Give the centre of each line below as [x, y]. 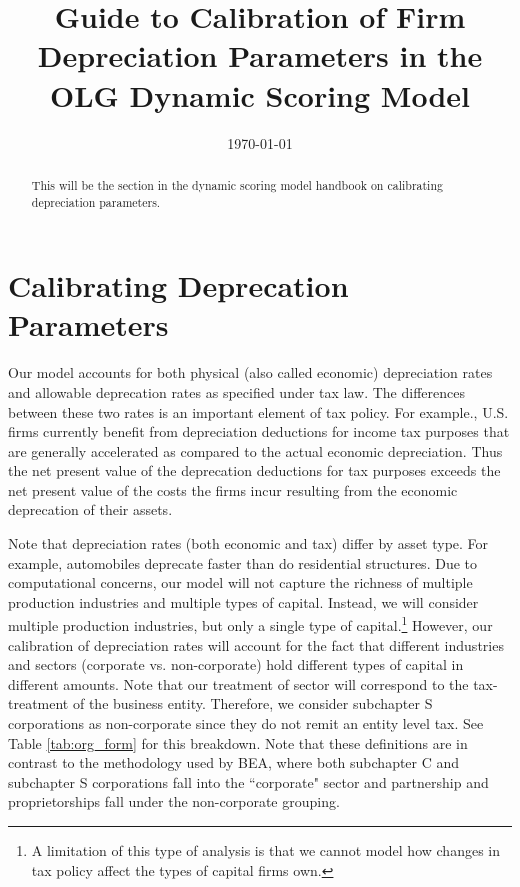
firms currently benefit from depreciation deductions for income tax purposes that [259, 431]
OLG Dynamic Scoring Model [259, 94]
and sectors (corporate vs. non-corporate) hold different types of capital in [236, 664]
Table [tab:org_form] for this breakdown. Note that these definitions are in [238, 742]
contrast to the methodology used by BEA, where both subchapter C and [234, 762]
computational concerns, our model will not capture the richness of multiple [240, 582]
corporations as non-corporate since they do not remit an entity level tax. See [246, 723]
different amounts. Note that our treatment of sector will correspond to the [238, 683]
